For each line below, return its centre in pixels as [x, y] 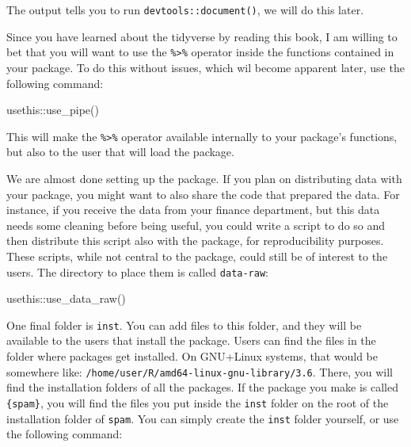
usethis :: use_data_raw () [66, 298]
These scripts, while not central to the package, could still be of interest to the [197, 256]
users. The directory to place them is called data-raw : [137, 271]
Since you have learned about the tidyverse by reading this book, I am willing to [202, 36]
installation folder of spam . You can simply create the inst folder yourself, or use [203, 418]
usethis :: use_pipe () [53, 110]
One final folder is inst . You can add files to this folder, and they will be [184, 325]
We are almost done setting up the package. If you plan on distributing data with [204, 178]
